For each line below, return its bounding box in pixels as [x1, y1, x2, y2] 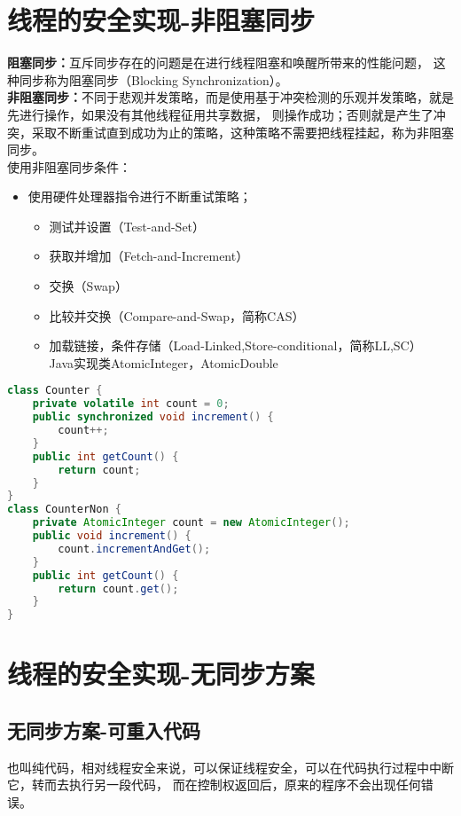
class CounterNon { [7, 503, 121, 516]
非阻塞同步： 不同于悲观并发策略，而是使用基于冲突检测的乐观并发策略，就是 [7, 88, 454, 106]
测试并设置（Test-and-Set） [49, 216, 206, 235]
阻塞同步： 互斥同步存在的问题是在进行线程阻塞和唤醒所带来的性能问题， [7, 53, 429, 72]
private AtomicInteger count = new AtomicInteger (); [32, 516, 350, 530]
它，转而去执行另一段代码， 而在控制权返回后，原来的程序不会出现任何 [7, 775, 421, 794]
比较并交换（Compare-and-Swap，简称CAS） [49, 306, 305, 325]
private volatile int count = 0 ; [32, 397, 230, 411]
